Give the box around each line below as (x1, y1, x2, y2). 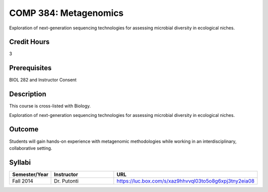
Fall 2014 (12, 177, 33, 184)
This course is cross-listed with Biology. (9, 103, 91, 109)
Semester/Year (12, 171, 49, 178)
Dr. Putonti (54, 177, 79, 184)
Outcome (9, 125, 39, 134)
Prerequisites (9, 64, 52, 72)
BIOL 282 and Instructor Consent (9, 77, 77, 83)
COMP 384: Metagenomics (9, 7, 124, 18)
